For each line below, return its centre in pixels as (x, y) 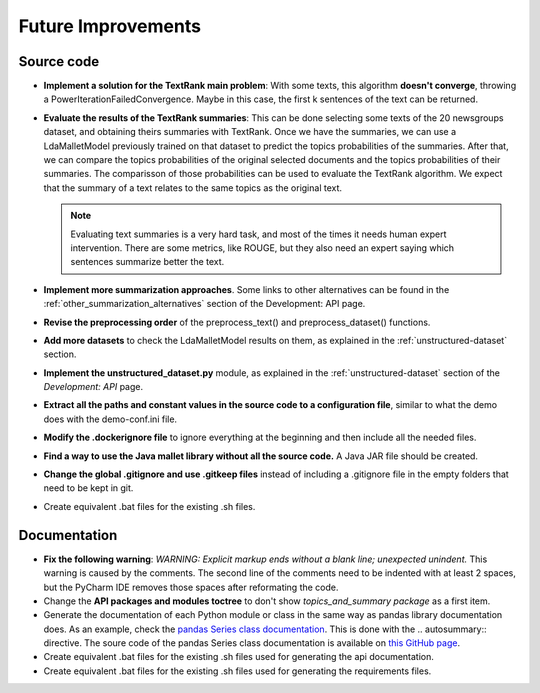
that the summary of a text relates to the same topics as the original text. (193, 187)
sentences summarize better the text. (147, 262)
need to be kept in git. (88, 488)
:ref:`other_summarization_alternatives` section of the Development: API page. (204, 304)
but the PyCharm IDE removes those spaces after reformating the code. (191, 587)
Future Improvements (110, 26)
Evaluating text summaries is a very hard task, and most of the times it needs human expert (258, 234)
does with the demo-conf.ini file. (110, 419)
